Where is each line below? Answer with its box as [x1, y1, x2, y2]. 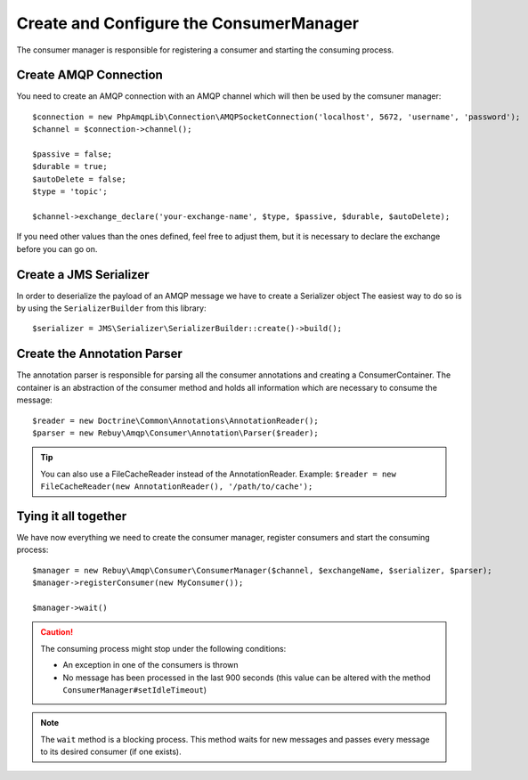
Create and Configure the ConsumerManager [16, 13, 360, 33]
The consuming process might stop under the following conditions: [40, 643, 287, 654]
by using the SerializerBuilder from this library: [16, 303, 207, 313]
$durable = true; [32, 161, 108, 172]
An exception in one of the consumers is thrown [62, 660, 240, 670]
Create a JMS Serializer [16, 267, 150, 282]
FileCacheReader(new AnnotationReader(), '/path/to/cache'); [40, 482, 313, 492]
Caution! [40, 627, 74, 638]
